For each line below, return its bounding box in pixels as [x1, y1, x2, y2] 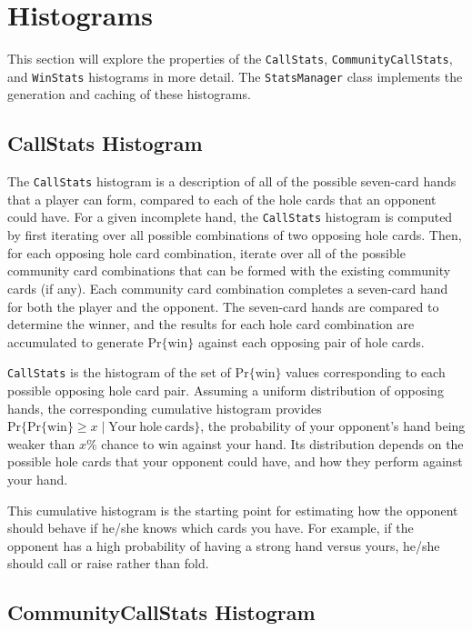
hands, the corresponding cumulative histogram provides [7, 398, 322, 417]
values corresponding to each [286, 363, 446, 382]
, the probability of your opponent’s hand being [200, 416, 466, 436]
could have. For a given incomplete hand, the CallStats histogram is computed [7, 207, 453, 226]
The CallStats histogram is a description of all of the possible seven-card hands [7, 172, 457, 191]
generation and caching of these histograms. [7, 85, 251, 104]
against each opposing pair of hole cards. [197, 332, 425, 351]
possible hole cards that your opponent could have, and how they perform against [7, 452, 463, 471]
